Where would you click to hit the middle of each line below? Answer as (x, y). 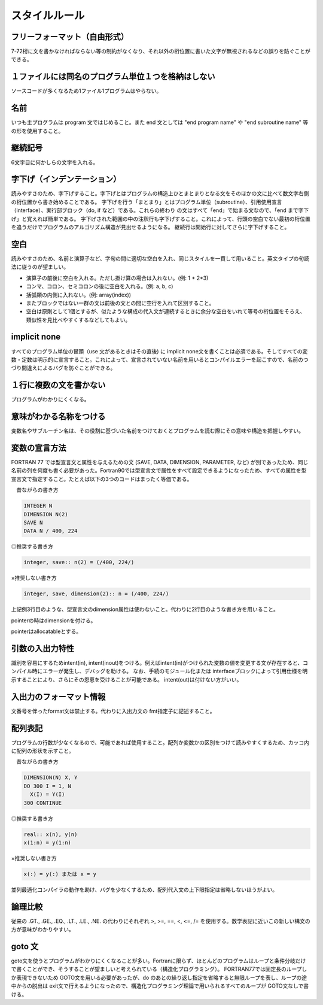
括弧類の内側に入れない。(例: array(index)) (79, 295)
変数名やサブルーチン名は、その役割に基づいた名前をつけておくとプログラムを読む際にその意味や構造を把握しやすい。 (158, 431)
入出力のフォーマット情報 (58, 697)
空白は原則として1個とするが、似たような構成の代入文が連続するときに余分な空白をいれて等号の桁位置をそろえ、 (166, 311)
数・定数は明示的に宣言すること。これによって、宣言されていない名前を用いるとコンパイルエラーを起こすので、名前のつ (160, 359)
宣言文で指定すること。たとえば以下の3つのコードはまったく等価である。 (102, 479)
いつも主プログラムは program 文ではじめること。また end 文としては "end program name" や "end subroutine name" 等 (160, 122)
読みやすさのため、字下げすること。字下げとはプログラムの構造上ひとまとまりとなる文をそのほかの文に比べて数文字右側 (160, 193)
